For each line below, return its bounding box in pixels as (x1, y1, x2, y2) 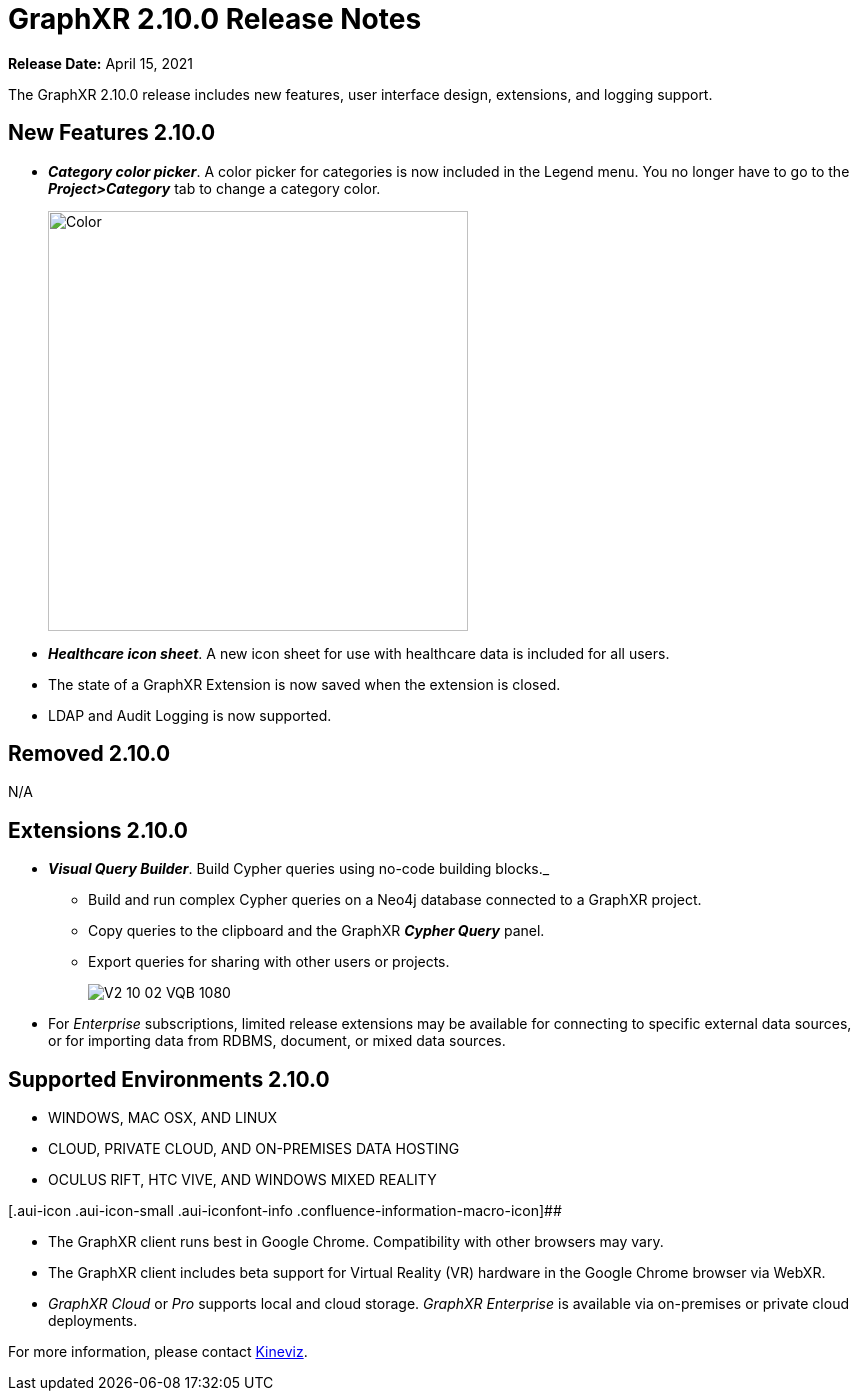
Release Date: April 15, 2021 (8, 54, 194, 72)
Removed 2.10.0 (8, 741, 171, 767)
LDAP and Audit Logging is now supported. (48, 706, 332, 724)
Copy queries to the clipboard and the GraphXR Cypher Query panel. (88, 922, 545, 940)
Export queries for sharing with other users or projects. (88, 953, 450, 971)
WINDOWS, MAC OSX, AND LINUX (48, 1109, 278, 1127)
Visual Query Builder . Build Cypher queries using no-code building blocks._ (48, 860, 550, 878)
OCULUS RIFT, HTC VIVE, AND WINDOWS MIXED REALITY (48, 1171, 437, 1189)
